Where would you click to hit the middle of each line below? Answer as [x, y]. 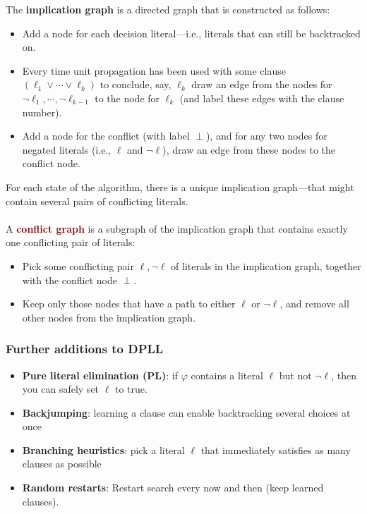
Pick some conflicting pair [78, 265]
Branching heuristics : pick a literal [103, 449]
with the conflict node [70, 280]
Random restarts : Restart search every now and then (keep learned [173, 488]
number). [42, 112]
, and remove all [314, 304]
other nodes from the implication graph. [109, 317]
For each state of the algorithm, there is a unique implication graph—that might [180, 186]
